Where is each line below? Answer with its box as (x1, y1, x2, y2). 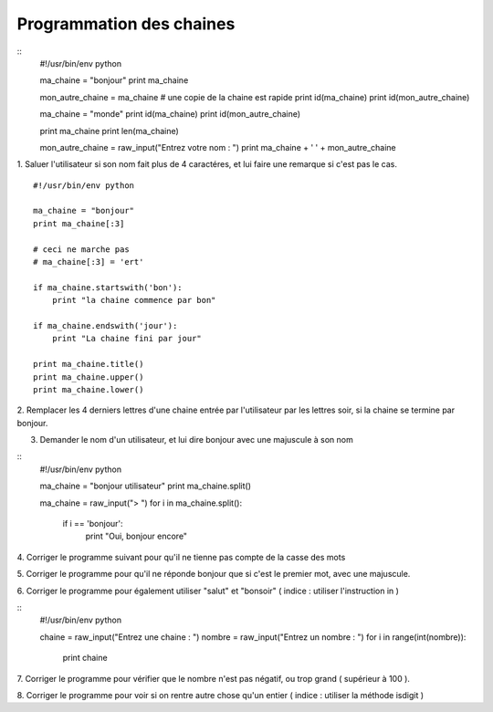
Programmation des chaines (16, 14, 236, 34)
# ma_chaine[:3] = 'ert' (33, 257, 144, 267)
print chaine (62, 653, 109, 664)
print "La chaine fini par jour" (51, 333, 203, 344)
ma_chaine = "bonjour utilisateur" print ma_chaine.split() (39, 480, 251, 492)
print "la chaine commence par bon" (51, 295, 216, 306)
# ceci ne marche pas (33, 244, 130, 255)
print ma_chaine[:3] (33, 218, 125, 228)
